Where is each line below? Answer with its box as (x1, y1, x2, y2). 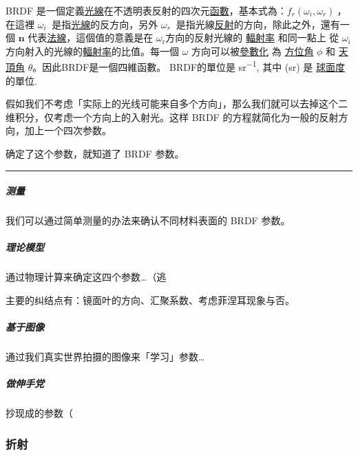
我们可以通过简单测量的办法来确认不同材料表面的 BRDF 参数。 (6, 213, 291, 228)
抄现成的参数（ (6, 406, 73, 420)
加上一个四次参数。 (24, 123, 112, 138)
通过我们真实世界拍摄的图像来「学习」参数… (6, 349, 205, 364)
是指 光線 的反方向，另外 (52, 17, 158, 31)
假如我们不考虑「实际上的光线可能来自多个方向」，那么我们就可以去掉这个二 (6, 96, 348, 111)
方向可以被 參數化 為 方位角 (191, 43, 314, 58)
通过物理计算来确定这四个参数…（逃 (6, 270, 167, 284)
